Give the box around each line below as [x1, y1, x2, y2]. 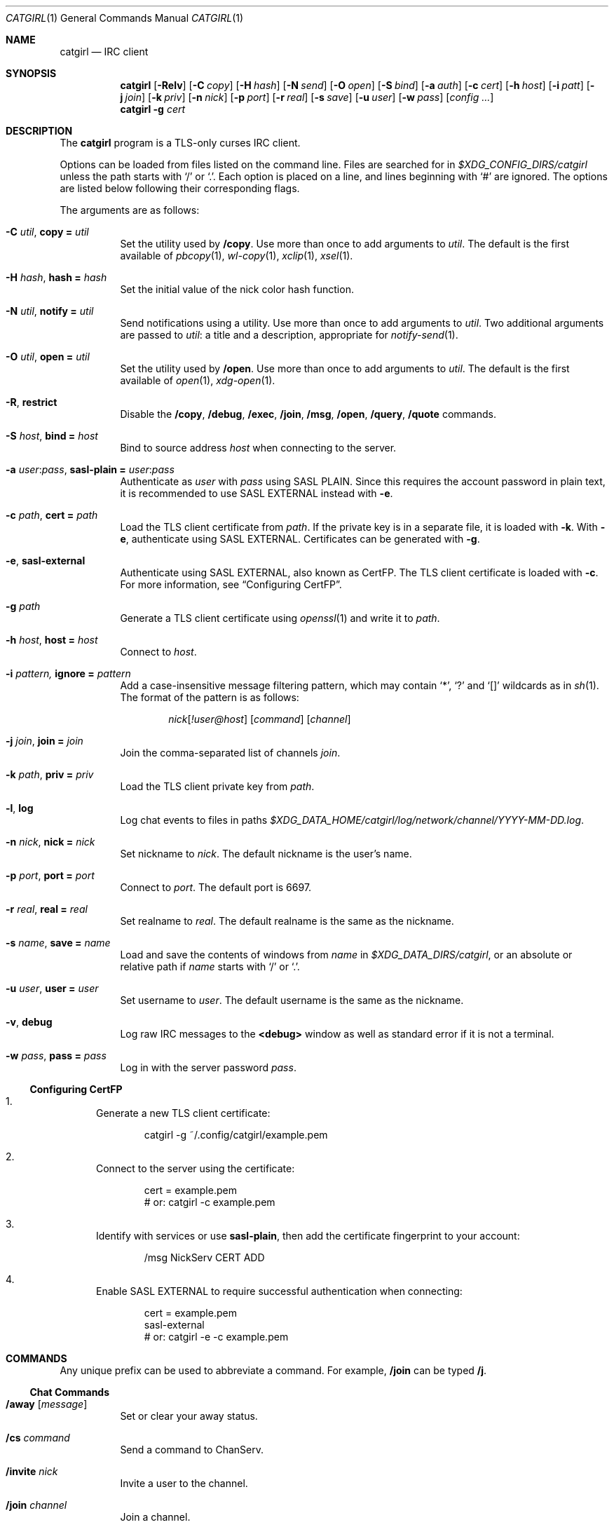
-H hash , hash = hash [6, 271, 107, 283]
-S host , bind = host [6, 430, 98, 442]
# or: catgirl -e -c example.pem [144, 1331, 289, 1343]
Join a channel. [120, 1511, 191, 1523]
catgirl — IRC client [60, 46, 149, 57]
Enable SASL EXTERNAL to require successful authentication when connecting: [96, 1285, 463, 1297]
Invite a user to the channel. [120, 1477, 248, 1489]
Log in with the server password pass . [120, 1061, 296, 1073]
